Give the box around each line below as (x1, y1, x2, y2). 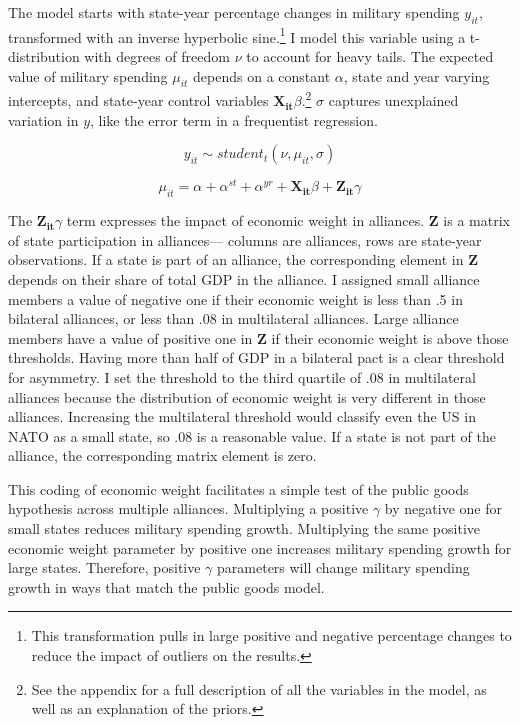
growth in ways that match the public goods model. (8, 576, 325, 597)
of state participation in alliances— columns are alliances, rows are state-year (8, 229, 482, 250)
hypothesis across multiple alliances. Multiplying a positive (8, 498, 369, 519)
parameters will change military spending (217, 557, 470, 578)
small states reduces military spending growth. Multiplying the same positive (8, 518, 480, 539)
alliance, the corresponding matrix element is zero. (8, 445, 317, 466)
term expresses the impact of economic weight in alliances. (66, 210, 425, 231)
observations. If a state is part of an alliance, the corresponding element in (8, 249, 464, 270)
